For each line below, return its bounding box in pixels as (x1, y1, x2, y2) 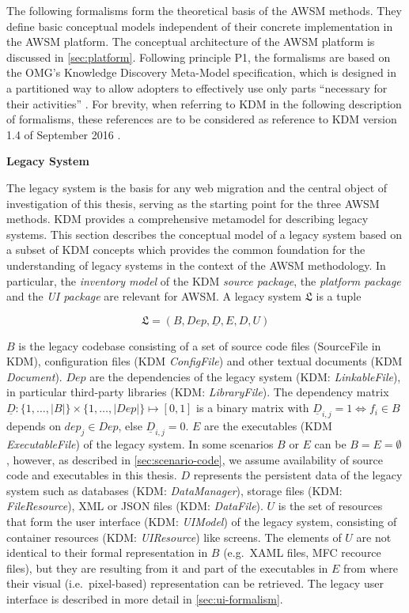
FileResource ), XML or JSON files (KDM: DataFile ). (6, 498, 263, 514)
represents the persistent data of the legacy (193, 467, 403, 483)
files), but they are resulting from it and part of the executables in (6, 559, 328, 576)
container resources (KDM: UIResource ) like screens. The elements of (6, 528, 342, 545)
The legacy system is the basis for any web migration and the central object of (6, 179, 388, 195)
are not (356, 528, 392, 545)
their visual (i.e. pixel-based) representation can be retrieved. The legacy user (6, 575, 384, 592)
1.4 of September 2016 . (6, 126, 121, 142)
